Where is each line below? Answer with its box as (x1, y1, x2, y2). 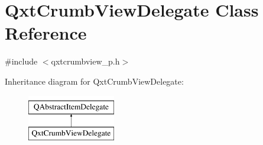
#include (5, 55, 38, 67)
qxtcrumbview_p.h (51, 55, 120, 67)
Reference (5, 21, 87, 45)
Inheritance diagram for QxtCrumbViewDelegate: (5, 75, 184, 87)
